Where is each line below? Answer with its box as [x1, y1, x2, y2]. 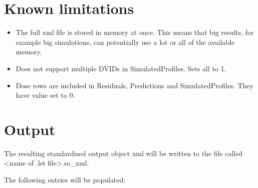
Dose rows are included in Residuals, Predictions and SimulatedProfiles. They [15, 80, 254, 90]
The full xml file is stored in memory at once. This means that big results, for [15, 27, 254, 37]
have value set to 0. [15, 90, 75, 100]
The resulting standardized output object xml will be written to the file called [4, 148, 243, 158]
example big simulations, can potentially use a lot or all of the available [15, 36, 235, 47]
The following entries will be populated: [4, 175, 126, 185]
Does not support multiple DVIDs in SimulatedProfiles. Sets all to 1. [15, 63, 227, 73]
